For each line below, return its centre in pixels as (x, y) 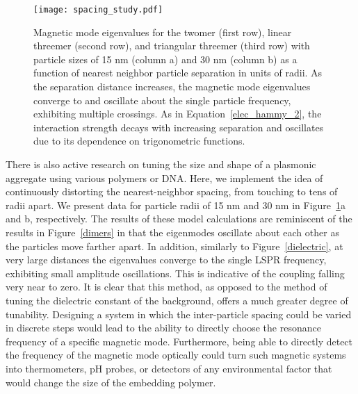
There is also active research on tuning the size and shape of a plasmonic (161, 164)
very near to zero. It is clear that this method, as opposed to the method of (166, 287)
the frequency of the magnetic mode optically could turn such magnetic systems (176, 355)
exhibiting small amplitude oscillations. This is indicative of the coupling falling (175, 273)
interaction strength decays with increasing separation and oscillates (179, 127)
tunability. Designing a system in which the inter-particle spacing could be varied (179, 314)
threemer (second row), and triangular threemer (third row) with (172, 46)
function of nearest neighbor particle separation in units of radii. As (178, 73)
